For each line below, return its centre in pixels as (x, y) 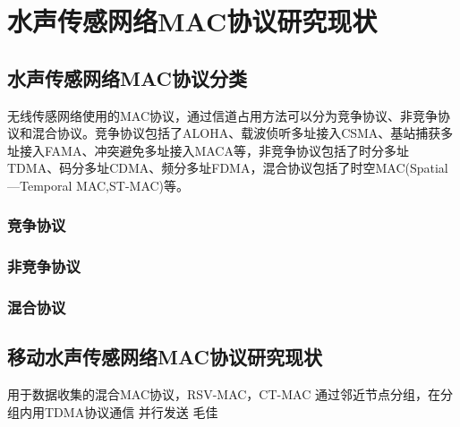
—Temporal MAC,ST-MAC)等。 (98, 185)
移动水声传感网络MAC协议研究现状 (165, 357)
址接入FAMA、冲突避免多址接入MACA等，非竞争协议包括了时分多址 (208, 150)
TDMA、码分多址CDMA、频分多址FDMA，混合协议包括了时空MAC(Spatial (228, 168)
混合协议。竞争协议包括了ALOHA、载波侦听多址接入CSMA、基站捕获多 (243, 133)
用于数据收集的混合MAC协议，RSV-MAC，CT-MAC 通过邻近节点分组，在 (224, 394)
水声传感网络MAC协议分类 (127, 77)
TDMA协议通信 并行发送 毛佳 (131, 411)
